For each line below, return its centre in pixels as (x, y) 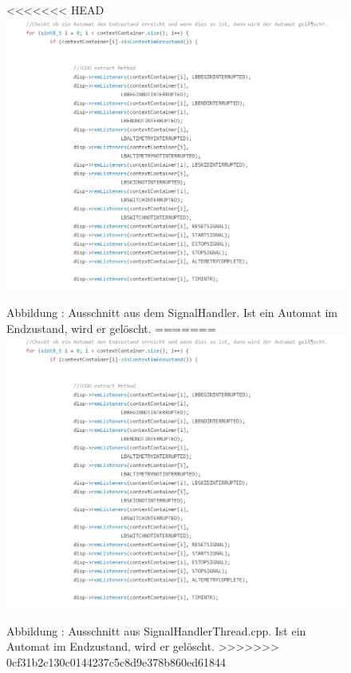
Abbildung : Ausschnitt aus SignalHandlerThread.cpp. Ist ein (156, 630)
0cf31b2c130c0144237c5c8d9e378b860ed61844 (116, 661)
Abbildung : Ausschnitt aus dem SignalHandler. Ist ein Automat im (172, 312)
